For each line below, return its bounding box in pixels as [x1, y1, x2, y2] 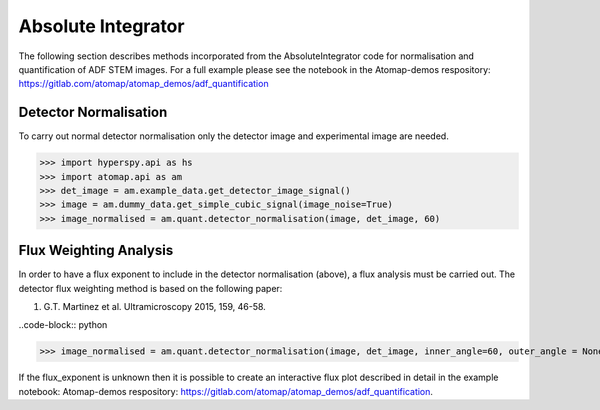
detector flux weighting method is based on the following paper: [18, 282, 283, 294]
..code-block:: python [18, 319, 108, 331]
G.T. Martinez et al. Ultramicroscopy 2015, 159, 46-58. [43, 301, 267, 313]
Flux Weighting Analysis [18, 242, 174, 259]
